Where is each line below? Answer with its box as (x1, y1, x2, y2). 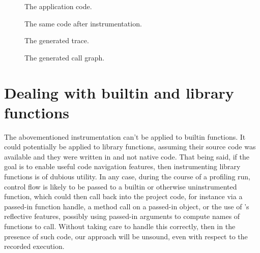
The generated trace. (24, 35, 89, 46)
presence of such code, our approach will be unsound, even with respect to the (4, 231, 248, 241)
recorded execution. (4, 241, 65, 251)
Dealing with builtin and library (4, 82, 234, 103)
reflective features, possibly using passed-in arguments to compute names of (4, 211, 240, 222)
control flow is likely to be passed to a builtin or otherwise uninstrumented (4, 181, 237, 192)
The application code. (24, 1, 92, 11)
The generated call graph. (24, 52, 105, 62)
